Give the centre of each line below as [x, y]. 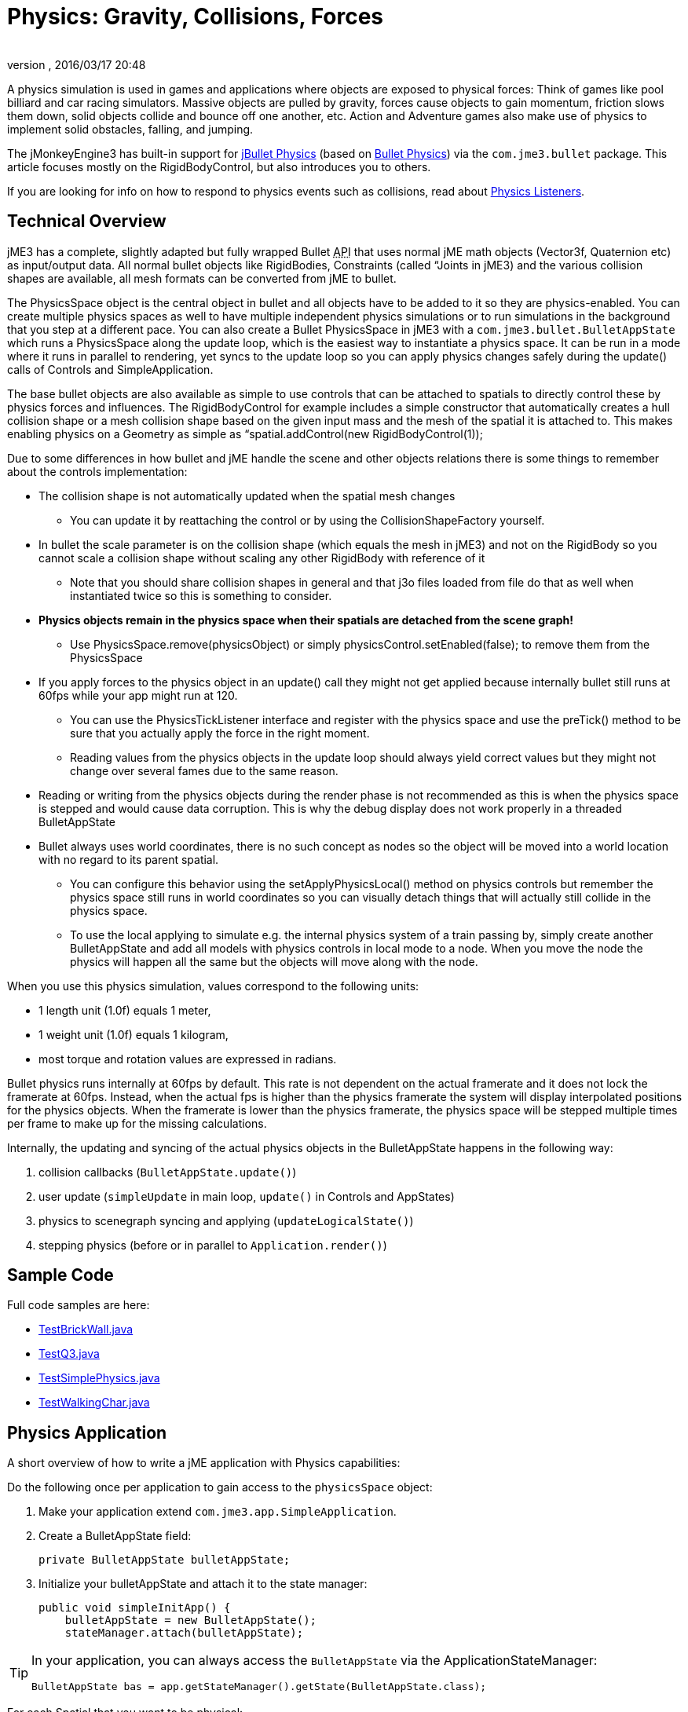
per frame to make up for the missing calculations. [137, 1123]
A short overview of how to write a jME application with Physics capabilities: [204, 1463]
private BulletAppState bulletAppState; [165, 1560]
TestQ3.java [69, 1354]
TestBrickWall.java [86, 1330]
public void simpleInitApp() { [135, 1608]
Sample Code [60, 1275]
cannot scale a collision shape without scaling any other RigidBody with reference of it [262, 558]
